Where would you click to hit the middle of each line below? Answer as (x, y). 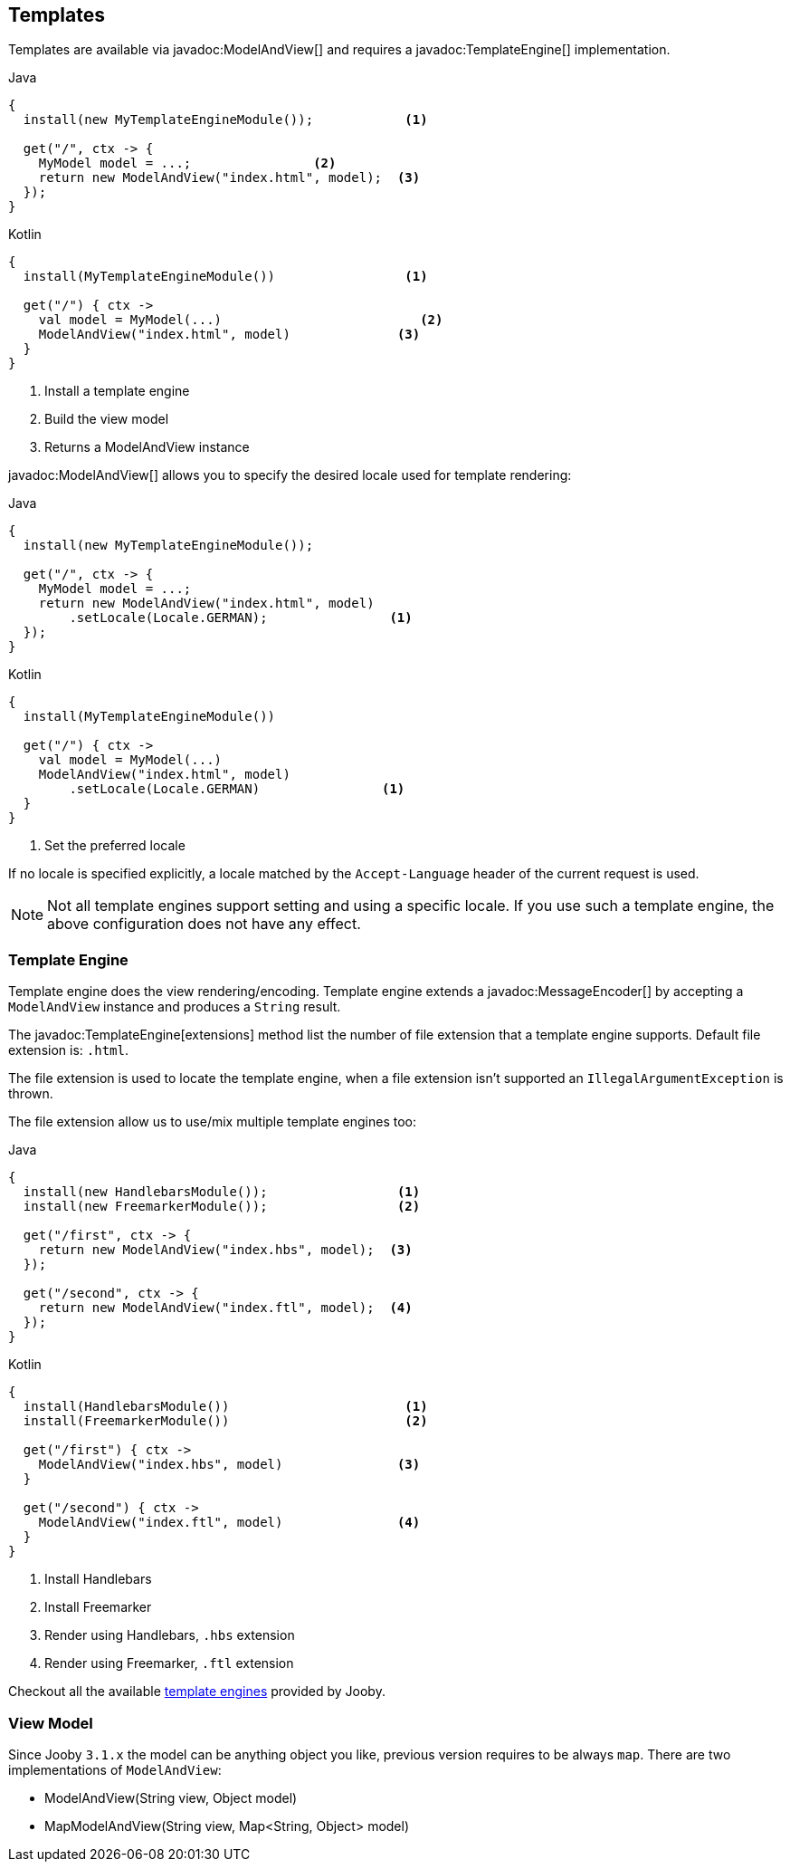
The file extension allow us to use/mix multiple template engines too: (213, 1122)
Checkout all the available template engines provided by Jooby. (197, 1692)
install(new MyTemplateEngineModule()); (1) (225, 120)
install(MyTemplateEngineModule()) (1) (225, 277)
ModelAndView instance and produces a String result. (175, 1007)
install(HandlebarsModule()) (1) (225, 1407)
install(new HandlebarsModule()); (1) (222, 1192)
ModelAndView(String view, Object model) (171, 1797)
